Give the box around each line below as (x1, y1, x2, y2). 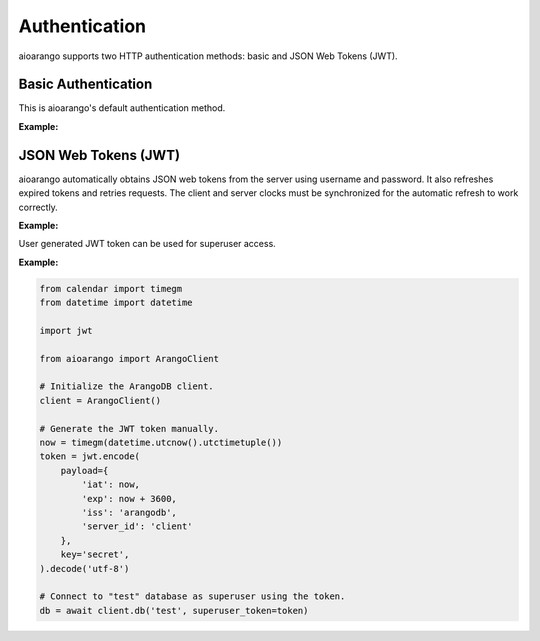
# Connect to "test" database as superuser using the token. (39, 591, 346, 602)
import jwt (39, 325, 93, 336)
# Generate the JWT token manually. (39, 423, 220, 434)
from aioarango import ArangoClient (39, 353, 220, 364)
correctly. (18, 201, 59, 213)
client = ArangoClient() (39, 395, 162, 406)
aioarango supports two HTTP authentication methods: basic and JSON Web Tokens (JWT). (18, 50, 399, 62)
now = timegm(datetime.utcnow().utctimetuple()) (39, 436, 283, 448)
